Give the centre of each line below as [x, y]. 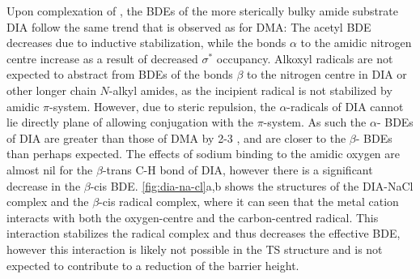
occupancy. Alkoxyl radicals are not [305, 58]
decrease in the [44, 185]
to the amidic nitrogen [356, 43]
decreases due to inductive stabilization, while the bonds [146, 43]
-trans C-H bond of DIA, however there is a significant [238, 169]
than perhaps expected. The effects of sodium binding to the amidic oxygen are [204, 154]
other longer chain [51, 90]
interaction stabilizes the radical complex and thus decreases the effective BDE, [204, 233]
